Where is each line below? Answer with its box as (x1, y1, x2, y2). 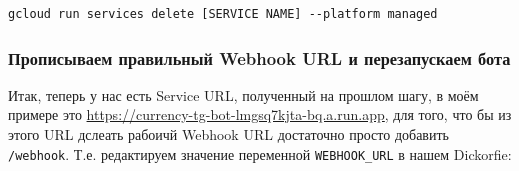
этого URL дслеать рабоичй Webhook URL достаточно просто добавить (8, 124, 449, 144)
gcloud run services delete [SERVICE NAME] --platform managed (8, 7, 438, 21)
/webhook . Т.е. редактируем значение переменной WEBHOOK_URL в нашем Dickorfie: (8, 143, 512, 164)
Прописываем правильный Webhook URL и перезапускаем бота (8, 45, 511, 70)
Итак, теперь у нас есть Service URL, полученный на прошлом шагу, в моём (8, 84, 479, 105)
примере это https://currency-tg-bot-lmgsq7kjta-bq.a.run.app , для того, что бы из (8, 104, 512, 125)
